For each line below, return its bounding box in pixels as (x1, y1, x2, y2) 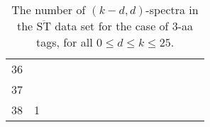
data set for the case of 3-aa (55, 18, 194, 34)
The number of (11, 1, 86, 18)
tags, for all (35, 34, 93, 50)
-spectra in (145, 1, 199, 18)
